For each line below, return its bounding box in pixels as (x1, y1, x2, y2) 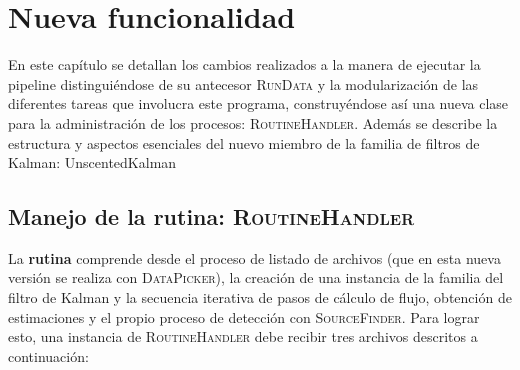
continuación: (8, 345, 89, 366)
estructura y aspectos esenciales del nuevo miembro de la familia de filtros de (8, 132, 480, 153)
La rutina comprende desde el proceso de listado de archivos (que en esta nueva (8, 247, 501, 268)
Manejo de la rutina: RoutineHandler (8, 201, 415, 232)
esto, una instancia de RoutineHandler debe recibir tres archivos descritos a (8, 326, 478, 347)
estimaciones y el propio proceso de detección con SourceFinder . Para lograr (8, 306, 480, 327)
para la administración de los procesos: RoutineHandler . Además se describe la (8, 112, 498, 133)
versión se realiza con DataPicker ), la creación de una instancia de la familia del (8, 267, 504, 288)
